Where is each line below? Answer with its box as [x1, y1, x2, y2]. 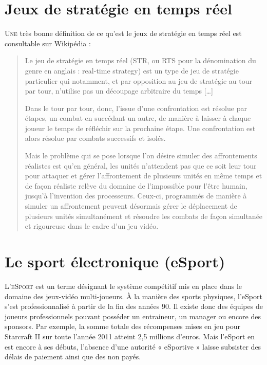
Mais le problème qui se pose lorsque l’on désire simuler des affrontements [25, 150, 257, 161]
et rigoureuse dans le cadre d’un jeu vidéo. [25, 221, 159, 231]
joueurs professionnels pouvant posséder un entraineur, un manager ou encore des [5, 311, 261, 321]
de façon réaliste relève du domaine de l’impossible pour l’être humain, [25, 180, 247, 191]
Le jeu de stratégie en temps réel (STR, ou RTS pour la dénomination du [25, 55, 256, 66]
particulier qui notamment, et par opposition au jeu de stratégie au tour [25, 75, 252, 86]
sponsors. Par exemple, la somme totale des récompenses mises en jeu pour [5, 321, 241, 332]
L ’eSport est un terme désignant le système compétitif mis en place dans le [5, 280, 242, 291]
